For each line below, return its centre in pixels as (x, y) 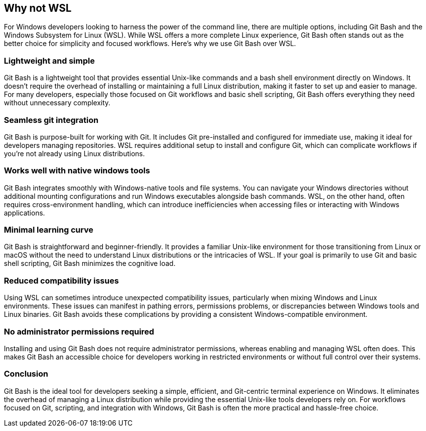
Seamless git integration (51, 120)
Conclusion (26, 374)
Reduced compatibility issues (61, 280)
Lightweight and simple (49, 60)
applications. (24, 213)
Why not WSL (38, 8)
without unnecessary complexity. (57, 103)
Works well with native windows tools (77, 171)
